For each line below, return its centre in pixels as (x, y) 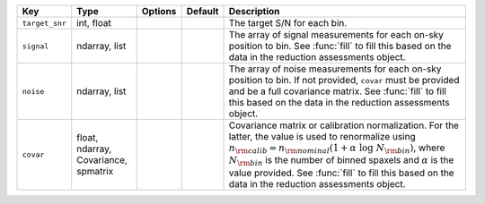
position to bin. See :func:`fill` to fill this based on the (340, 46)
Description (254, 11)
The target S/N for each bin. (288, 23)
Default (203, 11)
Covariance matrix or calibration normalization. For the (344, 125)
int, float (94, 23)
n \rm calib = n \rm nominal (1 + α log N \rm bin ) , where (337, 149)
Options (159, 11)
